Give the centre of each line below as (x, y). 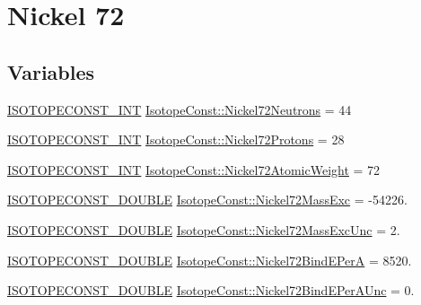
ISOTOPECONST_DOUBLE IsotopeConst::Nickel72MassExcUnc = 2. (204, 229)
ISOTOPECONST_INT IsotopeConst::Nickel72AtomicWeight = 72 (194, 169)
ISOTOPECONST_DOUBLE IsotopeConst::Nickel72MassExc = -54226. (207, 200)
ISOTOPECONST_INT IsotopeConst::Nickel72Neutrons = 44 (180, 109)
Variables (51, 71)
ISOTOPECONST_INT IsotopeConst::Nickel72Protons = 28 (176, 139)
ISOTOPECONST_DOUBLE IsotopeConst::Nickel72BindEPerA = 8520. (210, 260)
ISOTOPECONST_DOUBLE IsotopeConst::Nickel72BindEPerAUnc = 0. (211, 290)
